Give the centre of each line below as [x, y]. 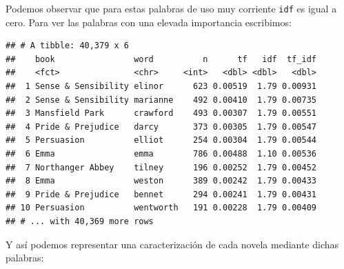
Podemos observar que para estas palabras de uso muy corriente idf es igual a [171, 8]
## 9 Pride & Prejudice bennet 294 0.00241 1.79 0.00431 [161, 194]
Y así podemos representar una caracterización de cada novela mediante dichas [172, 244]
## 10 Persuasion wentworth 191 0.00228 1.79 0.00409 [161, 208]
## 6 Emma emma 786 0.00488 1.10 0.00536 [161, 154]
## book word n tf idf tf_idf [161, 59]
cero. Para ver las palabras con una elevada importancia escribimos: [149, 22]
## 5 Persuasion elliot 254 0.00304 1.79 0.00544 [161, 140]
